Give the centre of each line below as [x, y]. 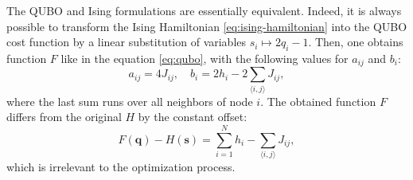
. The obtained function [318, 101]
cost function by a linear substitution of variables [127, 42]
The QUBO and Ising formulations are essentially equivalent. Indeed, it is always [204, 10]
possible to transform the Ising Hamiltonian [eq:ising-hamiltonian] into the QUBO [207, 26]
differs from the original [64, 117]
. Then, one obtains [356, 42]
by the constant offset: [193, 117]
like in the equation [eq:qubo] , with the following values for [205, 58]
